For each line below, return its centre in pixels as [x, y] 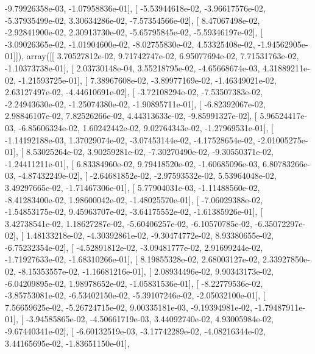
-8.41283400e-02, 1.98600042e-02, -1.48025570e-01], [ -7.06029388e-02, [134, 199]
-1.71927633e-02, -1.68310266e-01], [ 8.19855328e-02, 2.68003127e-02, [133, 259]
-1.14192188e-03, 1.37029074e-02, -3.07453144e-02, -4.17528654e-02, [130, 139]
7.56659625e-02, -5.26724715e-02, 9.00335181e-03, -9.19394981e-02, [129, 307]
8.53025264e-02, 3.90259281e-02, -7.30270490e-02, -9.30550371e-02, [150, 152]
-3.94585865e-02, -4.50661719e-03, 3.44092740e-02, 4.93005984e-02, [150, 319]
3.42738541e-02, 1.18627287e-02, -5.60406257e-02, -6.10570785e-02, [129, 223]
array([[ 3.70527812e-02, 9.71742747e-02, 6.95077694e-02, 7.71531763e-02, [163, 56]
